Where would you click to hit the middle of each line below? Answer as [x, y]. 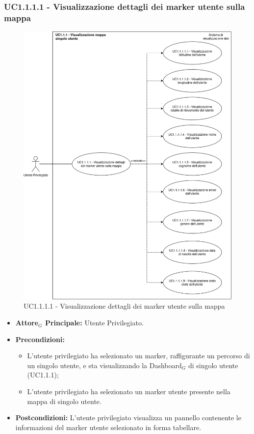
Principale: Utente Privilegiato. [94, 323]
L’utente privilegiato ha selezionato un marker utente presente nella [129, 391]
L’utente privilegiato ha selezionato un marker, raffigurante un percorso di [139, 356]
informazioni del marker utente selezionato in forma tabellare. [108, 427]
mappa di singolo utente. [64, 401]
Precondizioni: [40, 339]
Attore [27, 323]
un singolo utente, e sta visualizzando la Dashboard [104, 365]
